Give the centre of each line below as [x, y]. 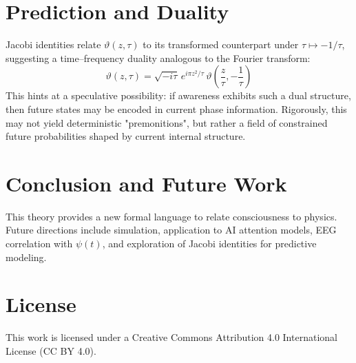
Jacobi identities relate [53, 44]
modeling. [26, 257]
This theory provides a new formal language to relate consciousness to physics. [171, 216]
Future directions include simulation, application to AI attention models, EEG [171, 230]
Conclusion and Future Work [146, 183]
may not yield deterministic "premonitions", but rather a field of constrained [167, 122]
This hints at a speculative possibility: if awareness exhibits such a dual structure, [178, 95]
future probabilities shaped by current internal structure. [126, 136]
